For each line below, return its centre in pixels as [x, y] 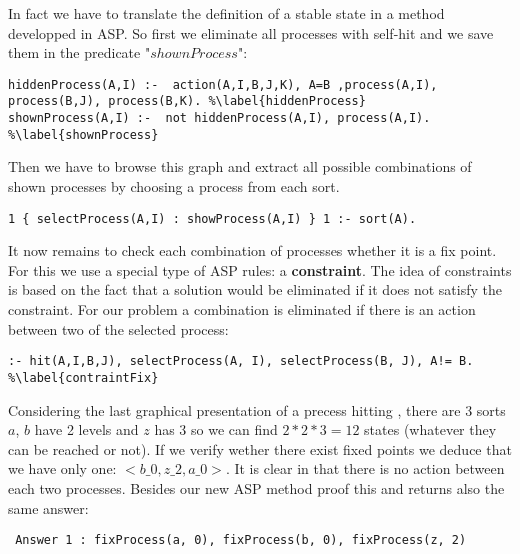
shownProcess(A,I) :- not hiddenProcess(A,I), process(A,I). [219, 118]
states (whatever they [430, 429]
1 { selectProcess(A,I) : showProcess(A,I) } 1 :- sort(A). [212, 218]
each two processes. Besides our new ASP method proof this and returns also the [256, 487]
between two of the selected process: [118, 328]
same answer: [48, 507]
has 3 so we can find [216, 429]
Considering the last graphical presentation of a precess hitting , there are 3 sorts [257, 409]
